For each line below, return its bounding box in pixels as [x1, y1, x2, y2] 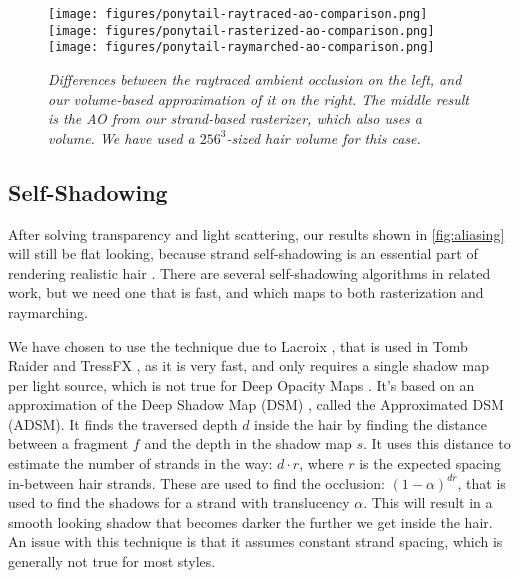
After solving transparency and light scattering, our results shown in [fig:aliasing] [8, 223, 505, 244]
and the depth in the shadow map [144, 433, 352, 454]
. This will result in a [363, 492, 493, 513]
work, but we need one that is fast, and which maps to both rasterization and [8, 282, 484, 303]
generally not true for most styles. [8, 551, 216, 572]
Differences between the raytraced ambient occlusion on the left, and [48, 68, 462, 89]
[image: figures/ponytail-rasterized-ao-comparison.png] [48, 23, 435, 38]
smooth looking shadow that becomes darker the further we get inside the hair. [8, 511, 493, 532]
